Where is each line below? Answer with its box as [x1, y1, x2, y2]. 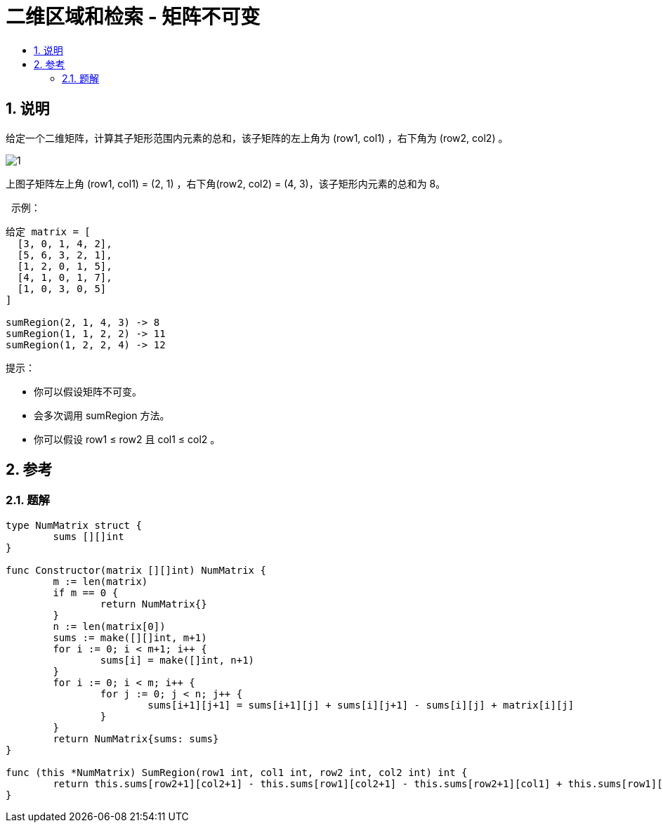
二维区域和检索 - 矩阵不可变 [6, 5, 261, 29]
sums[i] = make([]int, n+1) [100, 654, 255, 666]
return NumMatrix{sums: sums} [53, 732, 219, 744]
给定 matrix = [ [6, 225, 91, 237]
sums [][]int [53, 530, 124, 542]
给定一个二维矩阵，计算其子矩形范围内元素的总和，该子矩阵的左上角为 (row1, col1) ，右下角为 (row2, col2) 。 [6, 131, 508, 144]
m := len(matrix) [53, 575, 148, 587]
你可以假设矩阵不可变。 [34, 385, 142, 397]
